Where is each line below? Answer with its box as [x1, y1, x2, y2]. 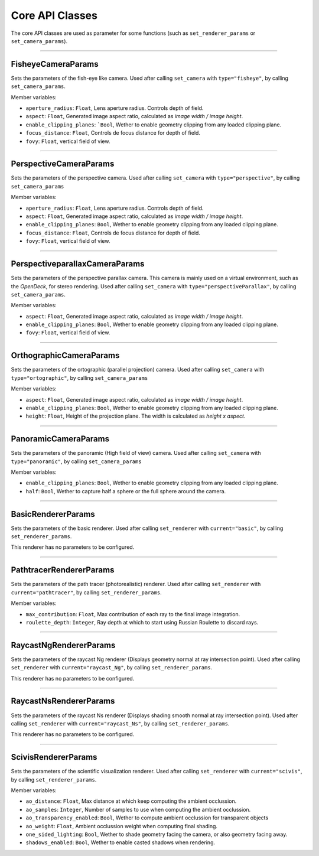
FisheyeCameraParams [11, 59, 99, 69]
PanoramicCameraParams [11, 434, 109, 444]
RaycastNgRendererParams [11, 640, 116, 650]
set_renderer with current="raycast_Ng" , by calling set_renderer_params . [11, 664, 213, 671]
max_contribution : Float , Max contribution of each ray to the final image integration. [25, 610, 240, 617]
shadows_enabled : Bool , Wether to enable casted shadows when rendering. [25, 839, 216, 846]
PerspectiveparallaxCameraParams [11, 259, 145, 269]
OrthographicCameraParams [11, 350, 120, 360]
